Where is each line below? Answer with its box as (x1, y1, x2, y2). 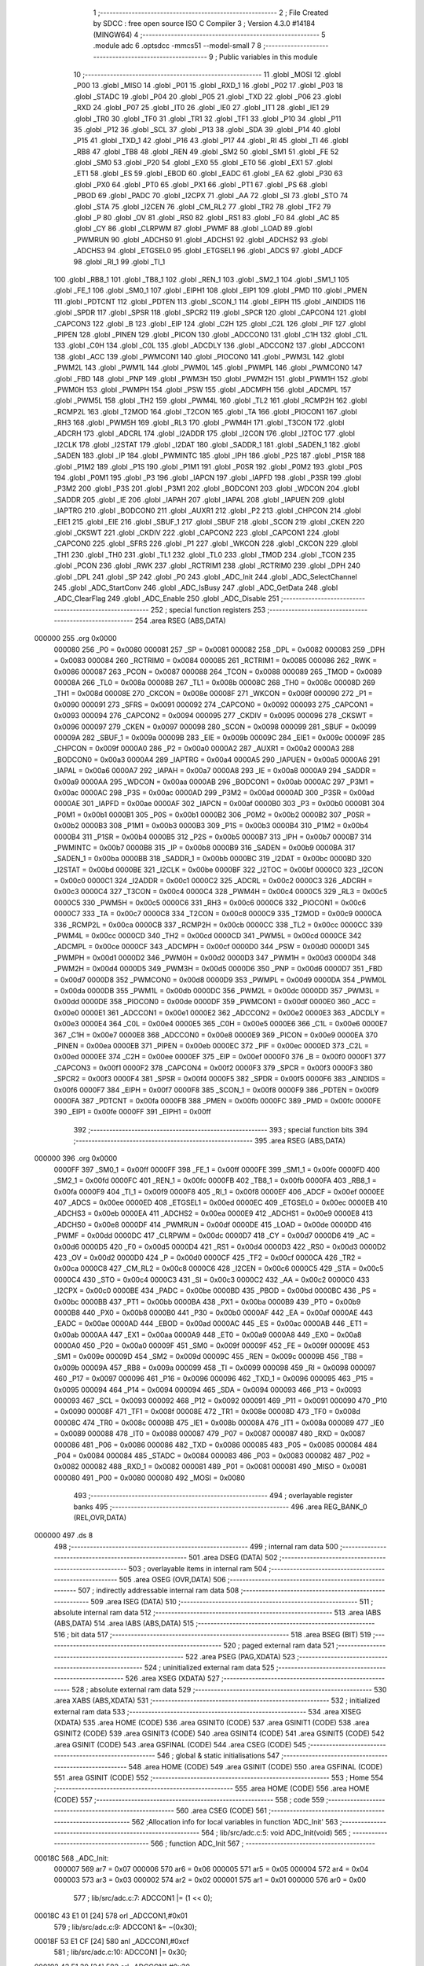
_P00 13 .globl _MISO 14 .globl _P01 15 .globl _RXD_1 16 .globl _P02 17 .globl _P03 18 (73, 81, 343, 90)
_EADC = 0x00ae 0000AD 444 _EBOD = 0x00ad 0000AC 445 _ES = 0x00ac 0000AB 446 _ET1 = (53, 1319, 368, 1328)
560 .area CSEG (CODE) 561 (175, 1806, 267, 1816)
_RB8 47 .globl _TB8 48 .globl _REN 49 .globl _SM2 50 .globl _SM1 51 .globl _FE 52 (73, 146, 339, 156)
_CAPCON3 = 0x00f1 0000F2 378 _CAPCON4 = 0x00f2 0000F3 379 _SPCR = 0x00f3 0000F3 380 (53, 1062, 373, 1073)
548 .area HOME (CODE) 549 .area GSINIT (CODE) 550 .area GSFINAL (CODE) (128, 1762, 383, 1771)
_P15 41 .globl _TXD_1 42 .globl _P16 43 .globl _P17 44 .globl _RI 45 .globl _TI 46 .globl (73, 136, 349, 145)
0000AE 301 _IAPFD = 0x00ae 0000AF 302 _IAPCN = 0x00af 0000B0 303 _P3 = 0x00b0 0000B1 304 (53, 799, 385, 808)
